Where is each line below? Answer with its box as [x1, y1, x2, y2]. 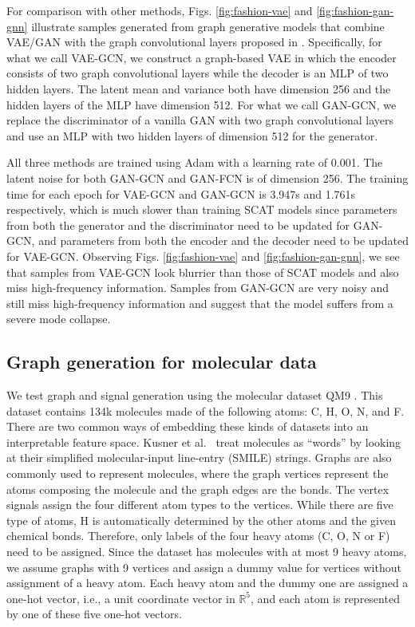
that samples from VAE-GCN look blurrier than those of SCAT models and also [6, 263, 399, 280]
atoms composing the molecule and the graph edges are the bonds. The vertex [6, 480, 389, 497]
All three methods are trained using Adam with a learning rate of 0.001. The [6, 154, 383, 171]
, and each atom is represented [251, 590, 400, 606]
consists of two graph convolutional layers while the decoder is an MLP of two [6, 65, 389, 81]
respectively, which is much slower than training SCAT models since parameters [6, 201, 397, 218]
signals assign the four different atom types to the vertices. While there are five [6, 496, 393, 513]
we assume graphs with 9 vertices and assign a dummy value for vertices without [6, 558, 401, 575]
